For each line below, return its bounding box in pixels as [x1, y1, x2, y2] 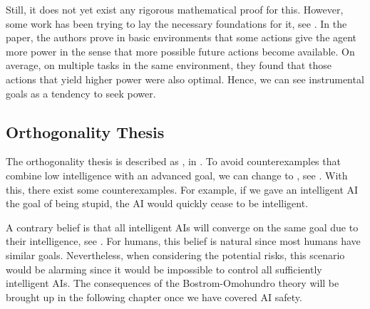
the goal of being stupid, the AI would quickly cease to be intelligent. [6, 196, 309, 211]
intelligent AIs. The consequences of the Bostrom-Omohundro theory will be [6, 276, 339, 290]
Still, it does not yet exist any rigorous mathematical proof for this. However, [6, 2, 344, 16]
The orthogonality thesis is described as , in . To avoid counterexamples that [6, 154, 341, 169]
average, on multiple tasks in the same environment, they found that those [6, 58, 332, 73]
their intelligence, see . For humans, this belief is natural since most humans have [6, 234, 361, 248]
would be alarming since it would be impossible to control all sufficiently [6, 261, 322, 276]
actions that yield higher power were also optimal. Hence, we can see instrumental [6, 71, 364, 86]
